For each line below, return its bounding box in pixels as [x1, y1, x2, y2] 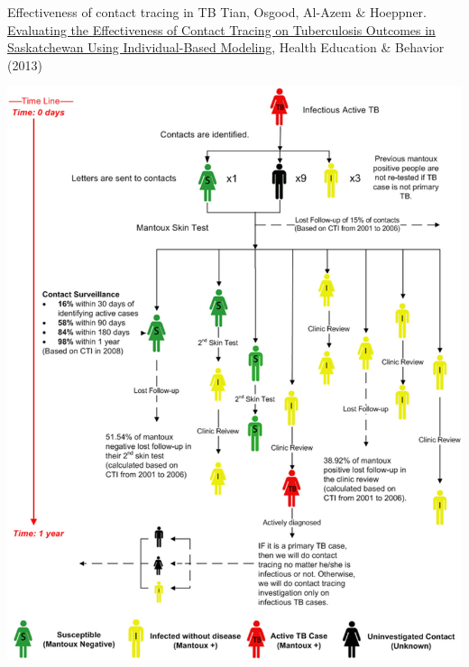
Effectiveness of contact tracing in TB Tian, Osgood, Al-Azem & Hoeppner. [7, 3, 427, 21]
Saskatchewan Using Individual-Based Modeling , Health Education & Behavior [7, 38, 445, 57]
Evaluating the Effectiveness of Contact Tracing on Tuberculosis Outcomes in [7, 20, 436, 39]
